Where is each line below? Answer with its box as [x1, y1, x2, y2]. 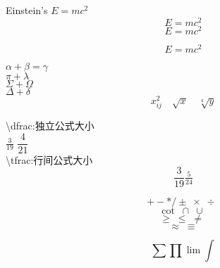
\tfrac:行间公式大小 [6, 152, 93, 167]
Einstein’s [6, 3, 48, 17]
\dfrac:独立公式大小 [6, 118, 94, 133]
